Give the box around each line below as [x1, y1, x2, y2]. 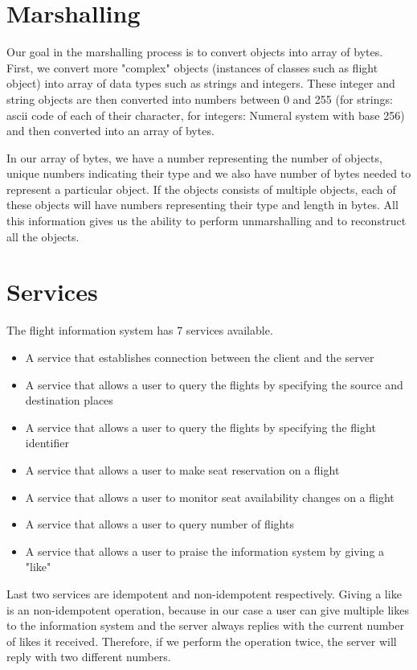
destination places [25, 392, 113, 409]
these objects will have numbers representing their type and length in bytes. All [6, 196, 399, 213]
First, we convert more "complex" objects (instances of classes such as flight [6, 59, 378, 76]
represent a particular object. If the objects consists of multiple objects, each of [6, 180, 396, 197]
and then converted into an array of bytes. [6, 122, 215, 139]
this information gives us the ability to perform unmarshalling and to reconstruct [6, 212, 407, 229]
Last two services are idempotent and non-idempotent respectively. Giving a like [6, 585, 402, 602]
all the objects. [6, 228, 80, 245]
